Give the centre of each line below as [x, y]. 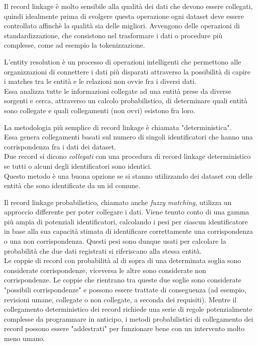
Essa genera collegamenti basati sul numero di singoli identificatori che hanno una [128, 137]
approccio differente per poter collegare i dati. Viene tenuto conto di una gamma [127, 212]
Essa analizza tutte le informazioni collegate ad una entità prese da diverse [118, 91]
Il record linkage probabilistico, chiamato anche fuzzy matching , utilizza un [118, 202]
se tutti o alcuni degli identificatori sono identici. [78, 166]
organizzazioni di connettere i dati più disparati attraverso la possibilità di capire [127, 71]
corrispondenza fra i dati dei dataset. [60, 146]
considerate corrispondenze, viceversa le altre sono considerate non [105, 270]
